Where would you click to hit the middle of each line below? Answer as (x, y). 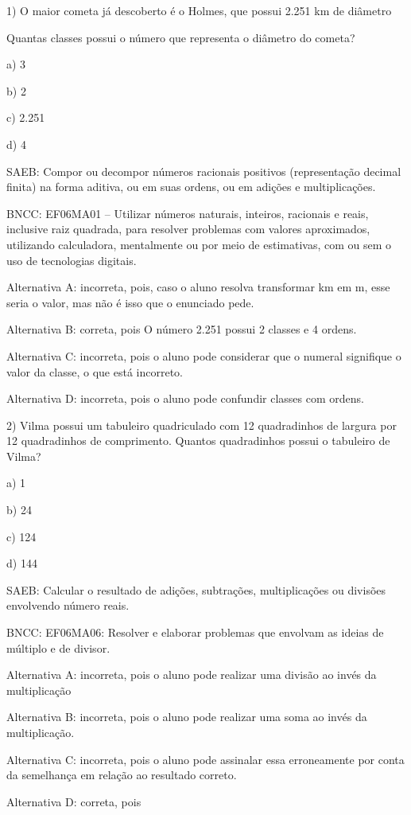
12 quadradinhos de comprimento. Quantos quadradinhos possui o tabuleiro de (198, 441)
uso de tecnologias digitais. (72, 260)
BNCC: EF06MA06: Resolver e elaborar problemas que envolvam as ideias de (195, 632)
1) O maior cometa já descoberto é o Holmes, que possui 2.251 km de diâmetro (199, 10)
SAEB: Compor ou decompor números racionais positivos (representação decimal (204, 171)
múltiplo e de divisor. (58, 647)
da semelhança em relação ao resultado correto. (122, 775)
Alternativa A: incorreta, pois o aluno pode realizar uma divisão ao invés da (192, 675)
